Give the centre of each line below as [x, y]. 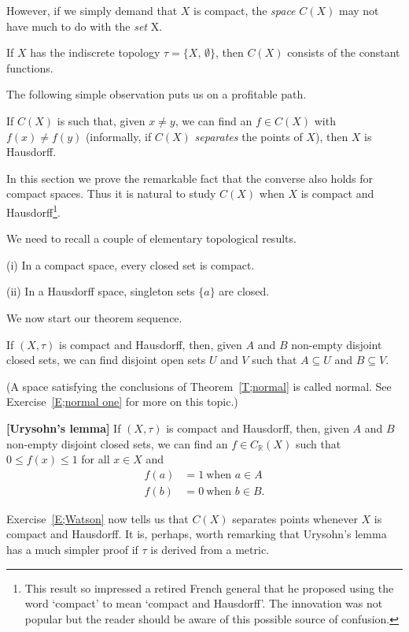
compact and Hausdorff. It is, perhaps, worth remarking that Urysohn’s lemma [197, 534]
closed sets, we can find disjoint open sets [106, 360]
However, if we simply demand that [92, 10]
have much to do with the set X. [85, 26]
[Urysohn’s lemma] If [64, 428]
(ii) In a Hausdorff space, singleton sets [101, 291]
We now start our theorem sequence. [94, 317]
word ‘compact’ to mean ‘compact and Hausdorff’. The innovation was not [204, 603]
